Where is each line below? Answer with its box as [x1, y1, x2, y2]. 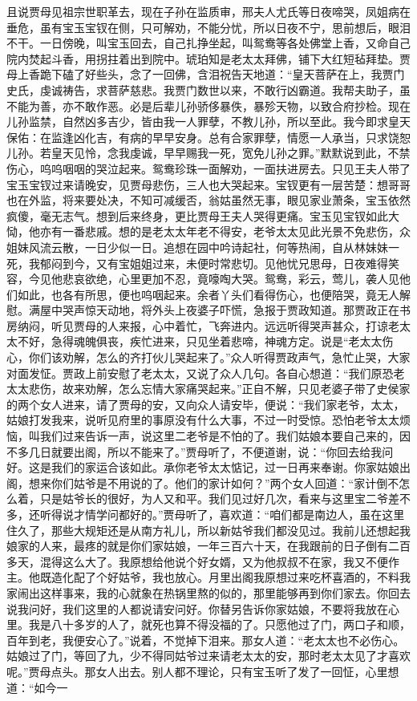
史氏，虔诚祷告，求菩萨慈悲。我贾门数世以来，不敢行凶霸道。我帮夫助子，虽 [6, 81, 411, 98]
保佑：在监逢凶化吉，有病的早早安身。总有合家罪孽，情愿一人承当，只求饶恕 [6, 128, 411, 145]
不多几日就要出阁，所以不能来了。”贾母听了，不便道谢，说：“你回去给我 [6, 443, 383, 460]
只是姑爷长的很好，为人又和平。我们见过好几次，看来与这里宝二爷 [39, 490, 388, 507]
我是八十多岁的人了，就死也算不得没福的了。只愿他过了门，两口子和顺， [28, 616, 411, 633]
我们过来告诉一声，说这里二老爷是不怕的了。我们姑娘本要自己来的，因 [39, 427, 411, 444]
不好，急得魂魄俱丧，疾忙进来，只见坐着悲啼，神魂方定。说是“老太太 [17, 333, 383, 350]
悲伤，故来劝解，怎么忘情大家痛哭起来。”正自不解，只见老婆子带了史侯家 [28, 380, 411, 397]
